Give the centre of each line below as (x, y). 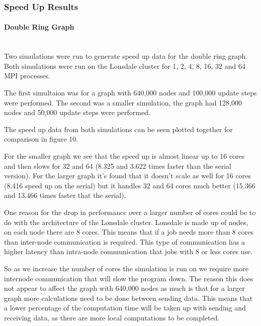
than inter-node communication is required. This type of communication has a (125, 241)
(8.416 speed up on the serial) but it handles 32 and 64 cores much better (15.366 (130, 185)
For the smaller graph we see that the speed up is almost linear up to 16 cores (124, 155)
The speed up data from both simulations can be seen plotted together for (118, 129)
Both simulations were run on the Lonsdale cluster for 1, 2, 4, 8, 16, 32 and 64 (125, 66)
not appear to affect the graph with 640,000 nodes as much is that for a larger (124, 288)
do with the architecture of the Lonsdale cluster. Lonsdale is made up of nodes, (126, 222)
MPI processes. (27, 76)
